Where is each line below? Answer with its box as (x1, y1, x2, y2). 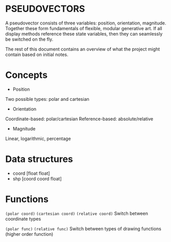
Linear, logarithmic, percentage (5, 136, 71, 142)
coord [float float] (12, 170, 50, 176)
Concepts (5, 69, 47, 81)
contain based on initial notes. (5, 51, 68, 58)
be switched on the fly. (5, 36, 54, 42)
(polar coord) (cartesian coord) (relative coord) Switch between (5, 210, 148, 217)
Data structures (5, 153, 73, 165)
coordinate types (5, 216, 41, 222)
